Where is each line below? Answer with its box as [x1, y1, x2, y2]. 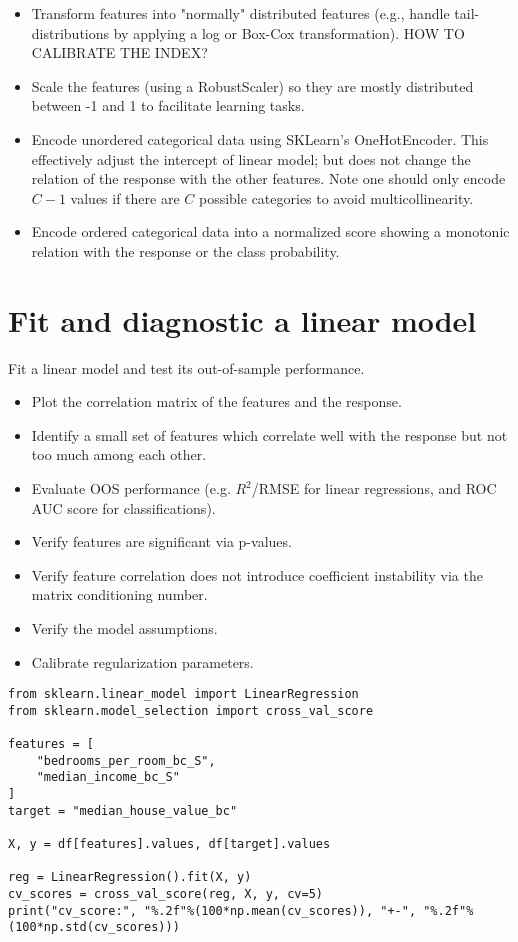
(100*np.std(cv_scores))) [8, 920, 180, 935]
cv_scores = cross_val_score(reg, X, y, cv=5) [8, 887, 323, 902]
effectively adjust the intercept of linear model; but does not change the [31, 148, 471, 169]
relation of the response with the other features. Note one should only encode [31, 168, 506, 189]
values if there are [70, 187, 180, 208]
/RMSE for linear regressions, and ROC [251, 478, 497, 499]
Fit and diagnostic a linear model [8, 299, 477, 340]
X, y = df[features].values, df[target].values [8, 837, 331, 852]
